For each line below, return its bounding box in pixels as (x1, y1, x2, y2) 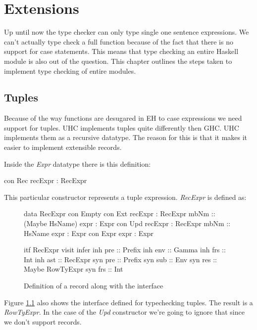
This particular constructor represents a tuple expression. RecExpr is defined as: (4, 191, 247, 202)
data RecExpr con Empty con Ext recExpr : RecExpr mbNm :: (24, 208, 215, 219)
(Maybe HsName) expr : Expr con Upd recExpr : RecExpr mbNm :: (24, 218, 231, 229)
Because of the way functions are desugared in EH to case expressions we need (4, 113, 242, 123)
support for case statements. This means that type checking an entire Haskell (4, 46, 239, 56)
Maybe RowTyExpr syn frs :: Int (24, 264, 123, 274)
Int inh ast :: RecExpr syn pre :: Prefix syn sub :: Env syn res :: (24, 254, 217, 264)
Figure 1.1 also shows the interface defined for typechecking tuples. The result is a (4, 297, 253, 307)
